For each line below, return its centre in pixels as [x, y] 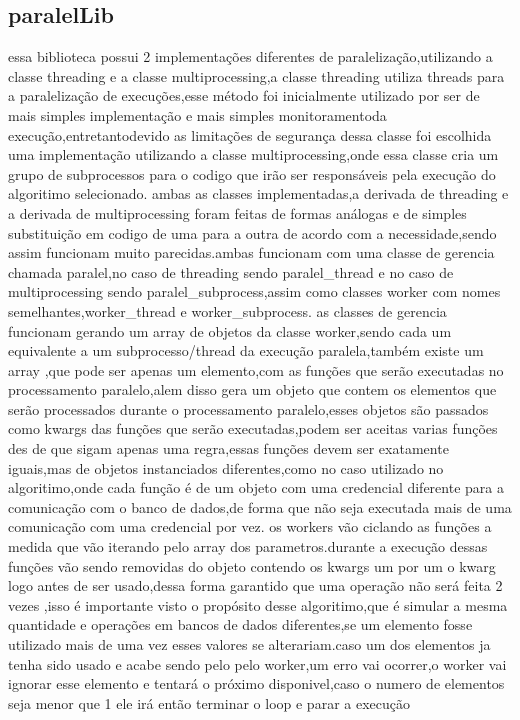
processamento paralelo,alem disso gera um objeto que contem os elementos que [252, 389]
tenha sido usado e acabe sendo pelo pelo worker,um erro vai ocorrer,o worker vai [257, 663]
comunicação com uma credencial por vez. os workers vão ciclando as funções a [250, 526]
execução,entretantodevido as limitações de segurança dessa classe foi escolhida [250, 134]
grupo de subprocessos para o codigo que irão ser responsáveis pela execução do [252, 173]
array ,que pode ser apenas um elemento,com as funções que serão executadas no [256, 369]
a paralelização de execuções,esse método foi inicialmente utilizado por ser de [244, 95]
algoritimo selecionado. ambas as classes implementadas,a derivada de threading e [258, 193]
